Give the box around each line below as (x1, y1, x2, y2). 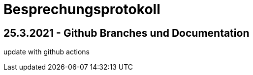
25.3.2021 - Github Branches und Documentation (3, 26, 250, 39)
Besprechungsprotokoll (3, 1, 160, 18)
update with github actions (3, 48, 90, 56)
